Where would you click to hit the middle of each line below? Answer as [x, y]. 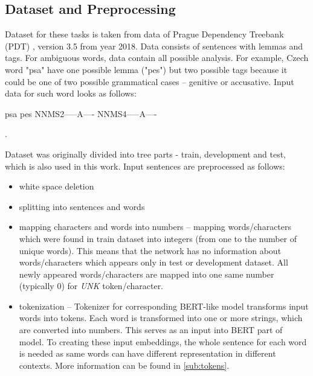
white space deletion [56, 186]
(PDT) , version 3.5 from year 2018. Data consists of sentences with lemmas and [154, 46]
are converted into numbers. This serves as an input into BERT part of [151, 330]
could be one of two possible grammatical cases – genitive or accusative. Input [150, 81]
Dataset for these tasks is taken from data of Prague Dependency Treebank [144, 34]
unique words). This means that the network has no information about [150, 250]
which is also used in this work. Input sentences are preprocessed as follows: [145, 166]
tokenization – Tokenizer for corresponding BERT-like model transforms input [164, 306]
